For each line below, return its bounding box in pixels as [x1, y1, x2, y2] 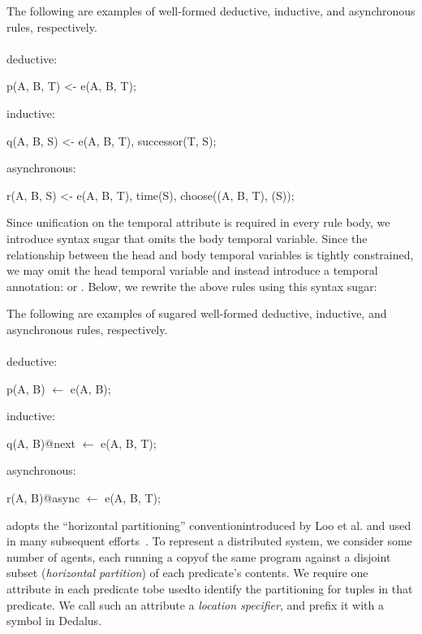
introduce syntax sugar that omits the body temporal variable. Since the [6, 229, 368, 246]
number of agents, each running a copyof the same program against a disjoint [6, 548, 391, 565]
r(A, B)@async [6, 489, 80, 506]
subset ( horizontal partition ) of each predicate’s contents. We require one [6, 564, 368, 581]
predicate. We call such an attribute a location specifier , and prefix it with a [6, 596, 384, 613]
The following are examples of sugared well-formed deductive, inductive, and [6, 305, 387, 322]
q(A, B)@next [6, 434, 75, 451]
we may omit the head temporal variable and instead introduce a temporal [6, 262, 378, 279]
